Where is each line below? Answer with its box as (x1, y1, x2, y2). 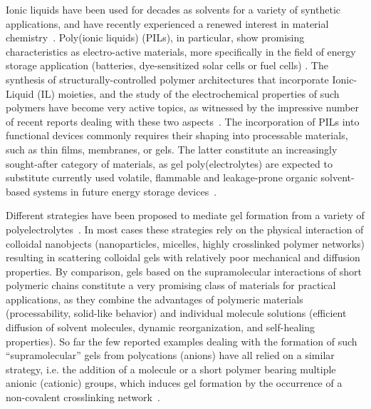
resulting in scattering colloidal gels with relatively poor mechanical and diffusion (6, 250, 360, 265)
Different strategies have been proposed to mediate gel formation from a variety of (6, 208, 365, 223)
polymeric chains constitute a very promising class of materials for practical (6, 278, 336, 293)
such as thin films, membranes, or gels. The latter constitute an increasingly (6, 141, 338, 156)
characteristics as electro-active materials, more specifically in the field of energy (6, 44, 356, 59)
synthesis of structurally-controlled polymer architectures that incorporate (6, 71, 329, 86)
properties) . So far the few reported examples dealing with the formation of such (6, 333, 357, 348)
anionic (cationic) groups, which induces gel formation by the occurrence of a (6, 375, 343, 390)
